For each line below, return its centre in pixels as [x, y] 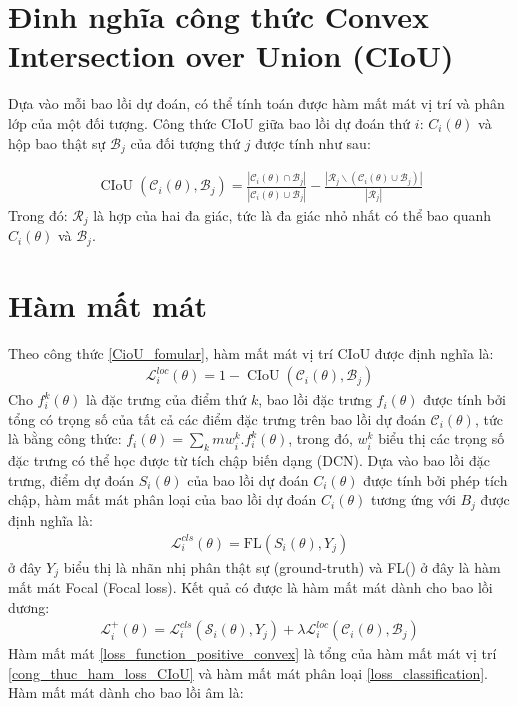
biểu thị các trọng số [441, 438]
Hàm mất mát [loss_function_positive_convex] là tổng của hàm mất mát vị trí [252, 653]
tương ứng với [413, 499]
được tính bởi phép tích [435, 479]
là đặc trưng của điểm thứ [166, 399]
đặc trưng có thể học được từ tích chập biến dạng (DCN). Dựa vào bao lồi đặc [249, 460]
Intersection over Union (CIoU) [231, 55]
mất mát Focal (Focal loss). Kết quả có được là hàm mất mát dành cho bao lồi [250, 586]
